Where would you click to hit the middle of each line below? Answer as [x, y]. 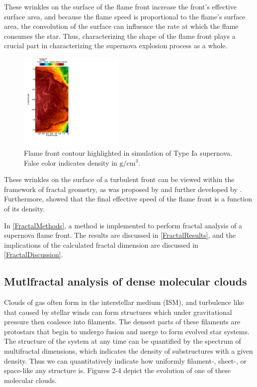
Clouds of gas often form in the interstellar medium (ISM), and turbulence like [124, 302]
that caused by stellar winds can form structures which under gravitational [118, 312]
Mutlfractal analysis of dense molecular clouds [126, 281]
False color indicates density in [71, 162]
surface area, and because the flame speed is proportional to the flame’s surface [125, 16]
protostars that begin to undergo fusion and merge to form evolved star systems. [127, 331]
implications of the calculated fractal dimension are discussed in [101, 244]
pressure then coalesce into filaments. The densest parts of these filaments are [122, 322]
